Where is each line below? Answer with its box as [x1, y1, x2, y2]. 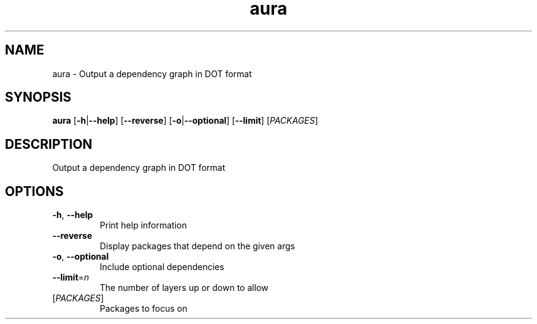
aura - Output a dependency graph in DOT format [52, 68, 252, 79]
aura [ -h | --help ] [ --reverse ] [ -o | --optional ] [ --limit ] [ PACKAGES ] [52, 115, 318, 126]
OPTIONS [5, 183, 64, 199]
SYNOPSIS [5, 89, 72, 105]
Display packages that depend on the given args [99, 241, 295, 252]
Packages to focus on [99, 303, 188, 314]
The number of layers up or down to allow [99, 282, 268, 293]
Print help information [99, 220, 187, 231]
